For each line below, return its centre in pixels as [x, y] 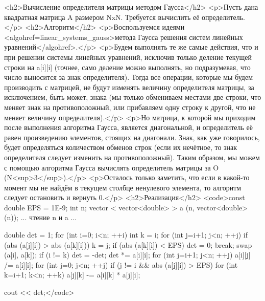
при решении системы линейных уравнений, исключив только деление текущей [128, 57]
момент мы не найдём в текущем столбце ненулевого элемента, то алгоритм [123, 187]
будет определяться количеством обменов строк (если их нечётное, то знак [121, 147]
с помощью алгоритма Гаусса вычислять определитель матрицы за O [112, 167]
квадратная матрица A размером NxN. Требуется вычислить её [102, 17]
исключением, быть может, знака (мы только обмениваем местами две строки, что [133, 97]
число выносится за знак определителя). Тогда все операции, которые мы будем [129, 77]
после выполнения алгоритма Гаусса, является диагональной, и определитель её [128, 127]
